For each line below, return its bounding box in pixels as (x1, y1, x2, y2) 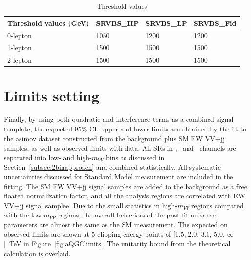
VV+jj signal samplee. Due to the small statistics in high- (4, 200, 177, 210)
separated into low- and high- (4, 152, 92, 162)
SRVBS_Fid (193, 18, 237, 28)
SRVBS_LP (146, 18, 187, 28)
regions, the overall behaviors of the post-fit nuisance (58, 210, 216, 220)
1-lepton (7, 43, 32, 53)
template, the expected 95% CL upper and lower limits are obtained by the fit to (4, 123, 247, 133)
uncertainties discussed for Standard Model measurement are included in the (4, 171, 233, 181)
